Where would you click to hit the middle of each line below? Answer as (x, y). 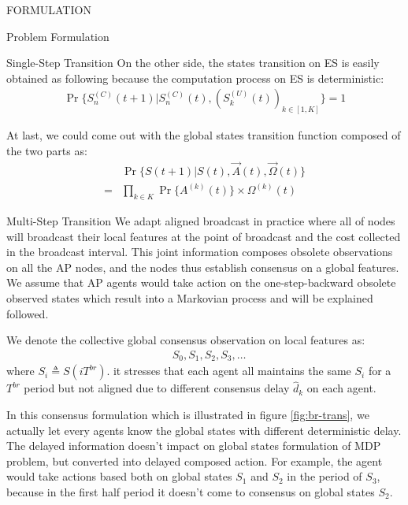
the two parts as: (47, 150)
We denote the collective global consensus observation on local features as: (186, 340)
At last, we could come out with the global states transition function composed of (204, 135)
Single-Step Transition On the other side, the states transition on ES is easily (193, 63)
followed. (28, 313)
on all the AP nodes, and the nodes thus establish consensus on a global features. (203, 267)
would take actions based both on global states (119, 476)
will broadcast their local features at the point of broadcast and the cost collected (204, 236)
